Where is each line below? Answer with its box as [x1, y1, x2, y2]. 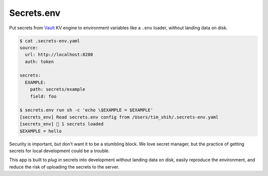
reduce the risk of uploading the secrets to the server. [9, 164, 120, 170]
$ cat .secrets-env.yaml [19, 38, 80, 44]
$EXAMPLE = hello [19, 128, 62, 134]
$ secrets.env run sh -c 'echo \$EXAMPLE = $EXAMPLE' [19, 107, 153, 113]
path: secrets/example [30, 87, 85, 92]
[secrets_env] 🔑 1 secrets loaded [19, 121, 104, 127]
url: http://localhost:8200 [25, 52, 93, 58]
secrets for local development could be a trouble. [9, 148, 110, 154]
